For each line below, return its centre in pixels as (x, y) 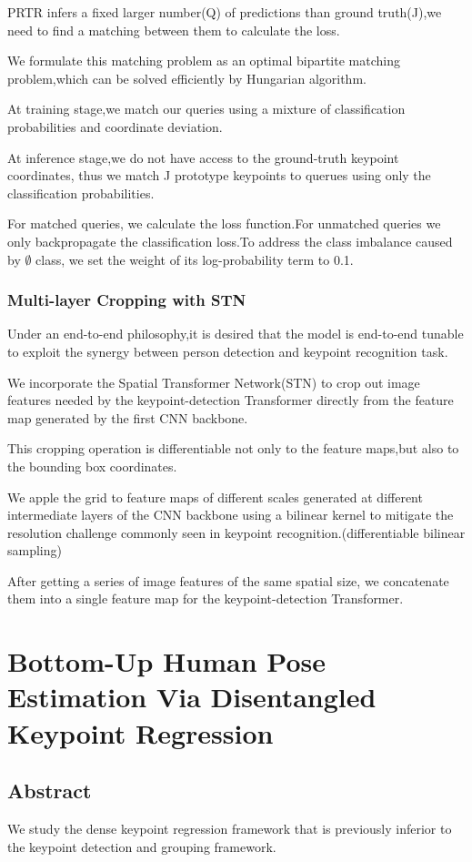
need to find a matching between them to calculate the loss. (174, 30)
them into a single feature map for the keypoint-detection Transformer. (206, 598)
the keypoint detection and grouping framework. (142, 846)
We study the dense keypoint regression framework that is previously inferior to (230, 829)
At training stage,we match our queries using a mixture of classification (206, 109)
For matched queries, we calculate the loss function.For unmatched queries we (224, 223)
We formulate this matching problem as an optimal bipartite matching (204, 61)
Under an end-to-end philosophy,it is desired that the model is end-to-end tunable (236, 334)
